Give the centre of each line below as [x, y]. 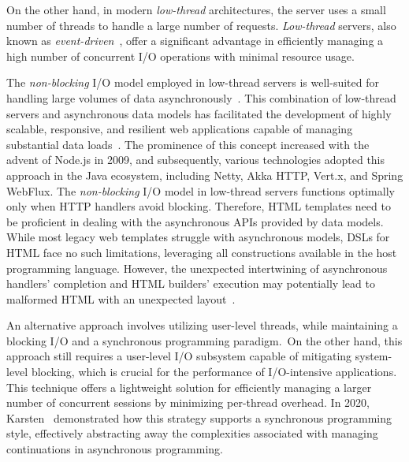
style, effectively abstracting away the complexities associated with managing [192, 433]
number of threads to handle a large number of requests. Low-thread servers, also [201, 25]
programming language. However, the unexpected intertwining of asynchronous [197, 268]
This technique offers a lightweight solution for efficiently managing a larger [189, 387]
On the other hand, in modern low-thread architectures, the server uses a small [196, 9]
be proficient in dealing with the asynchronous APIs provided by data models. [195, 221]
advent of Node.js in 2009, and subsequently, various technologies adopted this [196, 160]
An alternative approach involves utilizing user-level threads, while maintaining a [202, 325]
